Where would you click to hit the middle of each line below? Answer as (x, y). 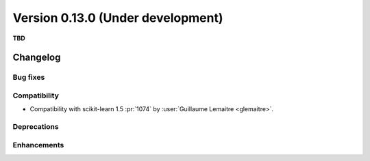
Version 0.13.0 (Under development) (118, 18)
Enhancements (38, 145)
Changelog (37, 58)
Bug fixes (29, 77)
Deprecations (36, 127)
